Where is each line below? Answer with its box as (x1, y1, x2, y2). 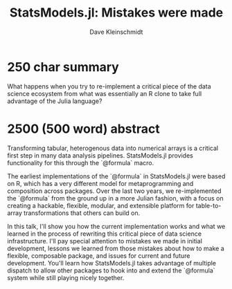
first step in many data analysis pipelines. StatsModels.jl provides (7, 151, 194, 160)
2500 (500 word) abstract (7, 121, 161, 136)
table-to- (195, 201, 222, 209)
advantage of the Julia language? (7, 97, 102, 105)
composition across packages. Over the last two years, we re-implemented (7, 187, 222, 195)
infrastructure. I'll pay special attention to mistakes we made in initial (7, 236, 203, 245)
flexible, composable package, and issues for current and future (7, 251, 190, 260)
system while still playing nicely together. (7, 273, 125, 281)
